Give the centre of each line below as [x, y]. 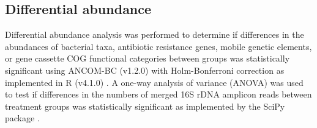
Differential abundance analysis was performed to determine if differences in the [155, 34]
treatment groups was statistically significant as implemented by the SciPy [145, 106]
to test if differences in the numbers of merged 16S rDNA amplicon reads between [158, 94]
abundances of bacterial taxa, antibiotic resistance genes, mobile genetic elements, [158, 46]
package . [22, 118]
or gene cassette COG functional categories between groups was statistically [147, 58]
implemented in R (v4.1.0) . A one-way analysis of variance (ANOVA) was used [154, 82]
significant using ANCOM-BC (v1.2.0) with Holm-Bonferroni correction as [145, 70]
